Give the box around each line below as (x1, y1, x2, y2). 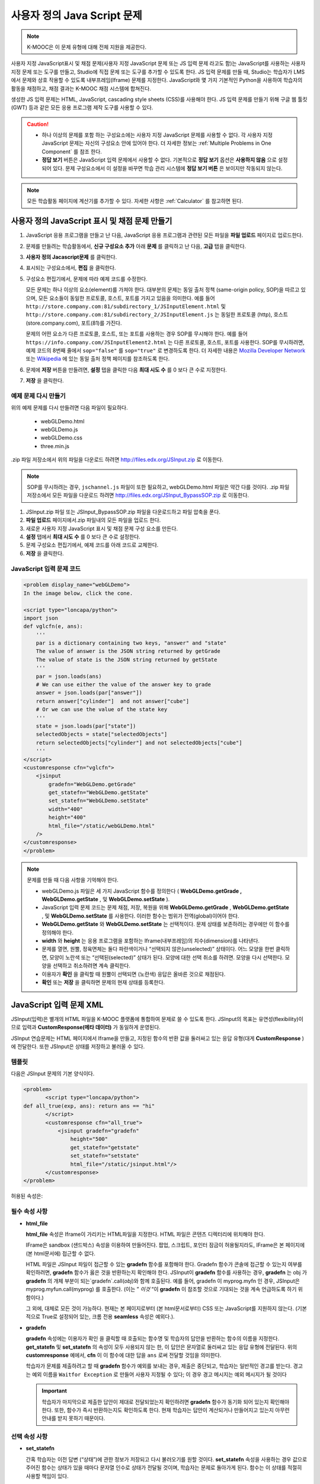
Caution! (27, 121, 49, 128)
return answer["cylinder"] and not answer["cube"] (36, 697, 190, 705)
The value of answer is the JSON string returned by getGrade (36, 648, 220, 655)
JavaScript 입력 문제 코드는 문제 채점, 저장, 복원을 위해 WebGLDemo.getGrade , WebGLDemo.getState (41, 904, 290, 911)
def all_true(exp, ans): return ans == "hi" (23, 1102, 155, 1109)
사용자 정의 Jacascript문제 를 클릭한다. (25, 253, 117, 261)
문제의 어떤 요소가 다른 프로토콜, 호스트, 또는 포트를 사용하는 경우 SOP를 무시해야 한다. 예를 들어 (25, 330, 248, 338)
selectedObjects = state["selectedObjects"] (36, 731, 168, 738)
